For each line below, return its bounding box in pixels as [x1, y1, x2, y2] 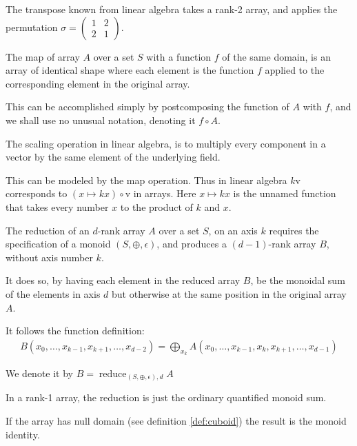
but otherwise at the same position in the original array [112, 286, 347, 301]
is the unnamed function [233, 186, 336, 201]
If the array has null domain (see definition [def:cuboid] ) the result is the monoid [6, 414, 347, 428]
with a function [146, 49, 212, 63]
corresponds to [6, 186, 68, 201]
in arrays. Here [133, 186, 196, 201]
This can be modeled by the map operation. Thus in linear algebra [6, 172, 287, 187]
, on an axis [208, 223, 258, 237]
